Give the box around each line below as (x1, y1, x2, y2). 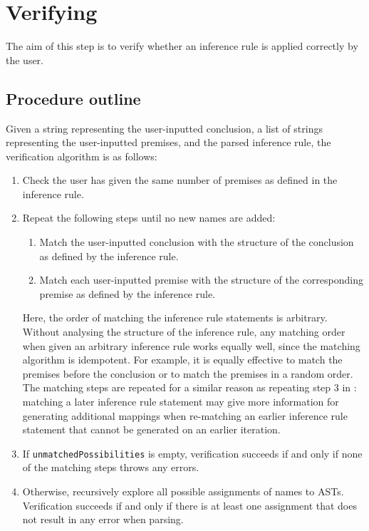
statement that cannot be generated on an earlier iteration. (22, 422, 281, 437)
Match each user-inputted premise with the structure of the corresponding (39, 272, 363, 287)
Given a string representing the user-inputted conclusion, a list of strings (6, 120, 323, 135)
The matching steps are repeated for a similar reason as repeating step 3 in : (22, 380, 357, 395)
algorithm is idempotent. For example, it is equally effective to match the (22, 352, 343, 367)
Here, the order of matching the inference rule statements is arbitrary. (22, 310, 328, 325)
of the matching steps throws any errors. (22, 460, 199, 475)
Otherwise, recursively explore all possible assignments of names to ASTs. (22, 484, 344, 499)
